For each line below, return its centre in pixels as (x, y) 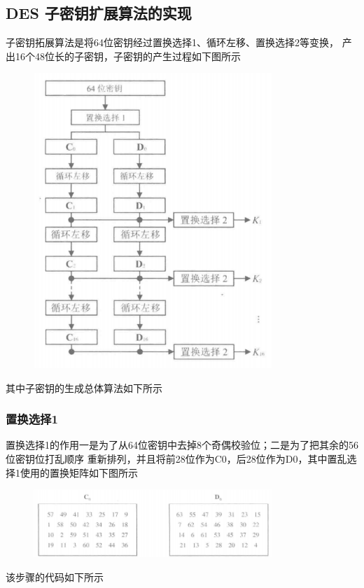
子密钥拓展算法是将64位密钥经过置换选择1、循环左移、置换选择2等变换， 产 (179, 42)
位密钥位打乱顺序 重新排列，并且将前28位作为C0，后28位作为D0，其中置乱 (176, 458)
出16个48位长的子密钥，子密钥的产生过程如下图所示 (123, 56)
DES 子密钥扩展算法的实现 (99, 13)
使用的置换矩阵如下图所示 (79, 472)
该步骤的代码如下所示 (55, 577)
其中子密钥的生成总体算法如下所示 (84, 387)
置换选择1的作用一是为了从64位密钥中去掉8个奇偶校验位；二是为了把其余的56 (182, 445)
